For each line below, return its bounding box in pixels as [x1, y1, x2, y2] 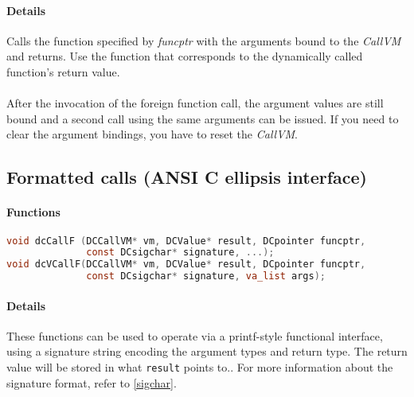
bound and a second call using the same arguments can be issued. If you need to [6, 110, 399, 126]
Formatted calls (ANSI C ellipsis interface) [6, 165, 368, 189]
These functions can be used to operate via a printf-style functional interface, [6, 327, 383, 344]
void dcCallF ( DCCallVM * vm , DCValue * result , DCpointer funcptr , [6, 235, 366, 247]
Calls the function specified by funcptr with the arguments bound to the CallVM [6, 32, 401, 49]
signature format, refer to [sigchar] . [6, 374, 177, 391]
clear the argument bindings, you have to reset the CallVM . [6, 126, 298, 142]
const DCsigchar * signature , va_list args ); [86, 271, 326, 282]
